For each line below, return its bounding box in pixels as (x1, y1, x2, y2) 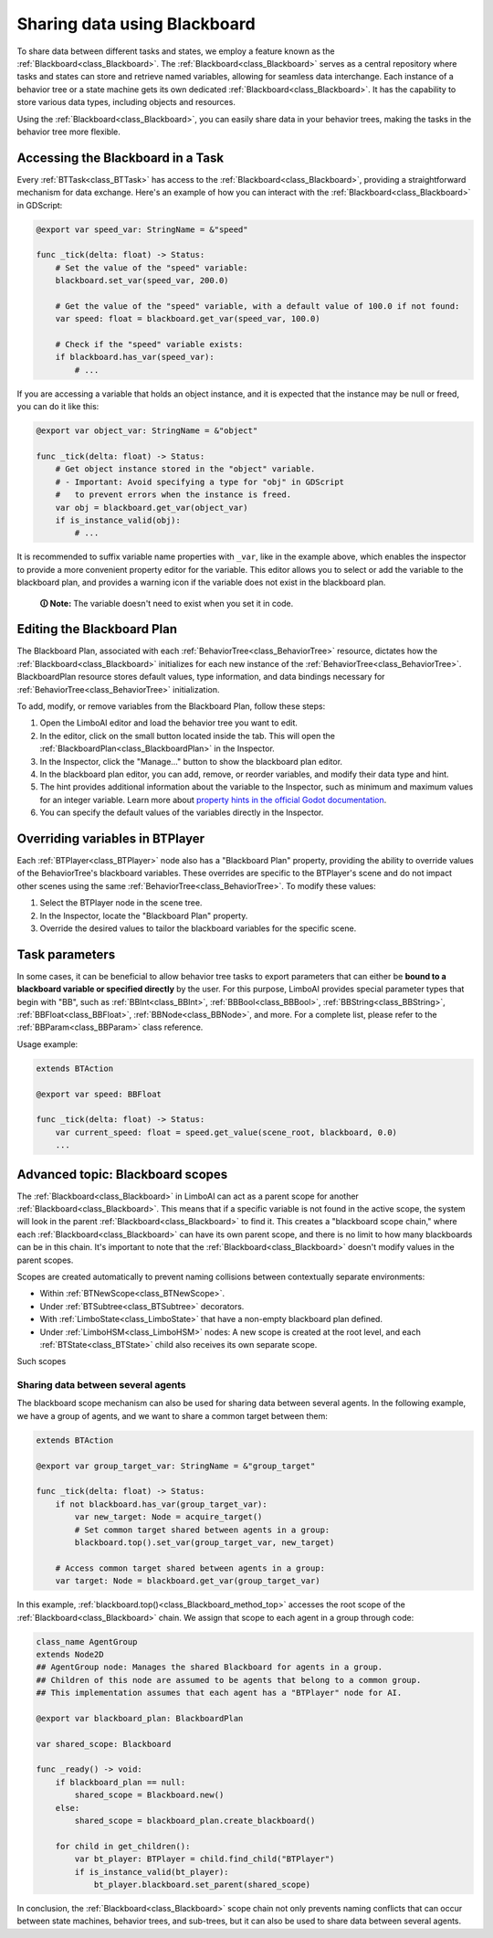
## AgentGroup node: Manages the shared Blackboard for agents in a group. (36, 1662, 383, 1672)
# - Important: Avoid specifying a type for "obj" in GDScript (55, 476, 345, 487)
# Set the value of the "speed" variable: (55, 262, 248, 273)
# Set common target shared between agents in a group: (74, 1524, 330, 1535)
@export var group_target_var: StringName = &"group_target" (36, 1460, 316, 1471)
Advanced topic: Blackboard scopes (16, 1166, 228, 1182)
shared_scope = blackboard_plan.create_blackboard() (74, 1815, 316, 1826)
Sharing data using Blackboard (16, 14, 256, 34)
